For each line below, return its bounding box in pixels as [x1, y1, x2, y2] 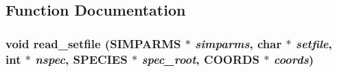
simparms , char [195, 35, 282, 52]
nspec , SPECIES [35, 50, 128, 67]
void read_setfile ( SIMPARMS [5, 35, 181, 52]
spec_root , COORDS [141, 50, 259, 67]
